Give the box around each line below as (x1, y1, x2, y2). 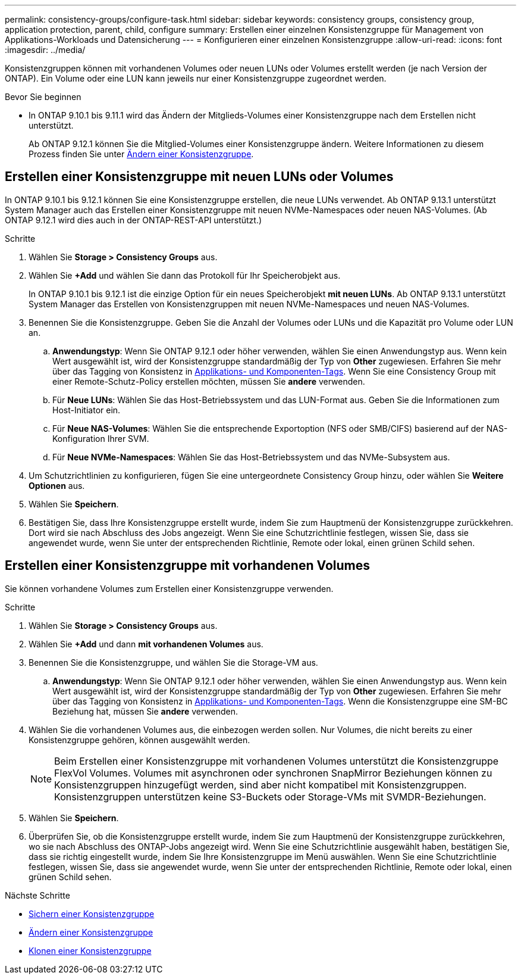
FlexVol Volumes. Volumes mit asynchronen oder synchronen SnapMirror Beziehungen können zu (54, 766, 492, 779)
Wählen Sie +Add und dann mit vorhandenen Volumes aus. (29, 638, 263, 649)
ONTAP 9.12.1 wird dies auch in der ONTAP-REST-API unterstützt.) (5, 214, 262, 225)
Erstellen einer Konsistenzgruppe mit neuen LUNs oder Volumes (5, 169, 394, 185)
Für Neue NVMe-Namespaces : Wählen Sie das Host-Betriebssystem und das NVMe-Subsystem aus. (52, 451, 450, 462)
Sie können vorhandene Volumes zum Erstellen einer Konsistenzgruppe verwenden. (5, 583, 334, 594)
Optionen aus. (29, 480, 85, 491)
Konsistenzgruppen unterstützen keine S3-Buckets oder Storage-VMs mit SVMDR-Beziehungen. (54, 790, 487, 803)
